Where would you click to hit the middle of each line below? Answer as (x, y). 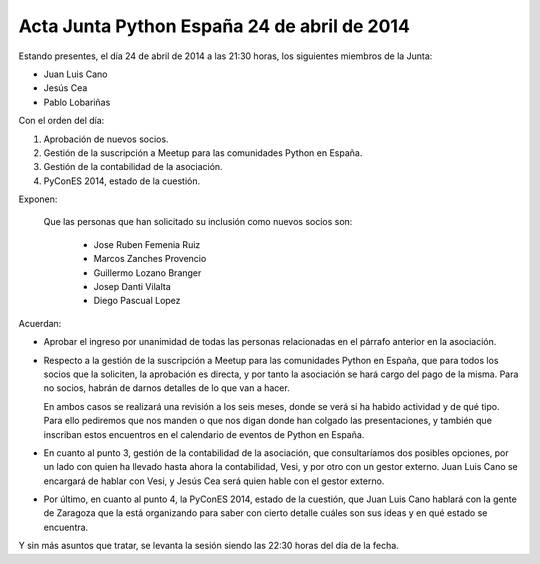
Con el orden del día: (61, 121)
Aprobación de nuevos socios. (106, 139)
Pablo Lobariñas (77, 102)
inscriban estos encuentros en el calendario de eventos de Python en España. (204, 434)
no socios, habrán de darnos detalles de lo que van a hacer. (166, 388)
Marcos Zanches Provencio (150, 259)
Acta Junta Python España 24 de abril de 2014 (214, 26)
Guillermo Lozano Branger (147, 272)
